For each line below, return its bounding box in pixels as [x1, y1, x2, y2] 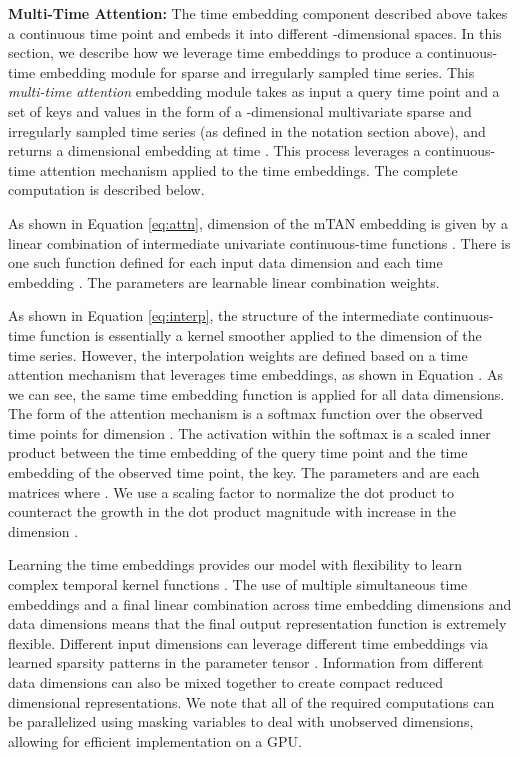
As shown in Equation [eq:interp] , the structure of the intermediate [8, 305, 419, 326]
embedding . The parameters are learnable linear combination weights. [8, 271, 440, 292]
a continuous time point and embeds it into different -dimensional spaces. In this [8, 22, 502, 43]
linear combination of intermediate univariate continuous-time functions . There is [8, 232, 511, 253]
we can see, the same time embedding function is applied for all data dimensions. [8, 383, 505, 404]
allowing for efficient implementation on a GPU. [8, 730, 302, 751]
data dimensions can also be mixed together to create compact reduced [8, 672, 444, 692]
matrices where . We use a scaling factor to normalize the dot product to [8, 481, 455, 502]
